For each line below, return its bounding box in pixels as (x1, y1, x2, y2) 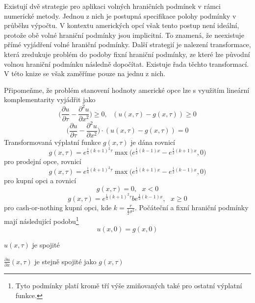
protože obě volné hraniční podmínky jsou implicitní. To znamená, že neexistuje (4, 29, 244, 40)
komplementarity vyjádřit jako (4, 94, 96, 105)
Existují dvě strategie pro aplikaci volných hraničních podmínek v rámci (4, 1, 221, 11)
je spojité (32, 240, 60, 250)
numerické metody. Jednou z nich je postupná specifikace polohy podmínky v (4, 10, 236, 21)
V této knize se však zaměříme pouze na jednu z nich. (4, 68, 166, 79)
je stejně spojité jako (34, 256, 97, 266)
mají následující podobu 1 (4, 215, 79, 226)
